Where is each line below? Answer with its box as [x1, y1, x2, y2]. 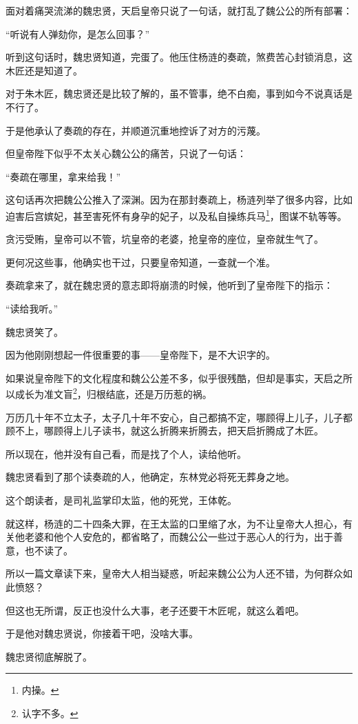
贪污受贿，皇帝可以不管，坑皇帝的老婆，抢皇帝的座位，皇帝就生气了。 [6, 232, 324, 246]
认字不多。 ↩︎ [21, 705, 78, 720]
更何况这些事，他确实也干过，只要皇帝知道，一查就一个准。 [6, 254, 275, 269]
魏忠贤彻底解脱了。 [6, 649, 92, 663]
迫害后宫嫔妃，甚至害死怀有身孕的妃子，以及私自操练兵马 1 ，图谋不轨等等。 [6, 206, 347, 223]
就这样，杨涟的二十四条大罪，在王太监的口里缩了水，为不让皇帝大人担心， [6, 516, 343, 530]
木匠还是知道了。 [6, 63, 83, 77]
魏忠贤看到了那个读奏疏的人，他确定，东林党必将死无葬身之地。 [6, 470, 295, 484]
